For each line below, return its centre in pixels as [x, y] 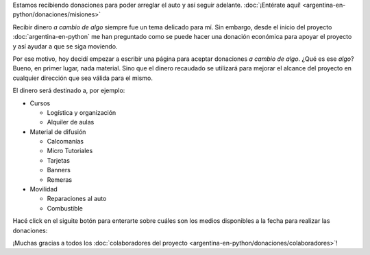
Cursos [40, 103]
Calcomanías [65, 142]
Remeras [59, 179]
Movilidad [44, 189]
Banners [59, 170]
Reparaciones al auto [77, 199]
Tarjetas [58, 160]
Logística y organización [82, 112]
